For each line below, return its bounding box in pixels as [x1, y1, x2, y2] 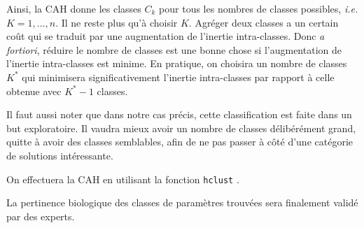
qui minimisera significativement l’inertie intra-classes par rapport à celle [22, 69, 335, 84]
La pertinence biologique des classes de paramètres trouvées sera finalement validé [6, 195, 358, 210]
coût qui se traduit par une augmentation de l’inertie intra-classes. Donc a [6, 29, 325, 43]
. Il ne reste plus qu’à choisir [55, 15, 178, 29]
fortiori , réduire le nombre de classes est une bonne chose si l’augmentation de [6, 42, 342, 57]
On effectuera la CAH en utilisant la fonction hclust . [6, 171, 239, 186]
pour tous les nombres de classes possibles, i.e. [159, 1, 358, 15]
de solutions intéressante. [6, 148, 113, 162]
